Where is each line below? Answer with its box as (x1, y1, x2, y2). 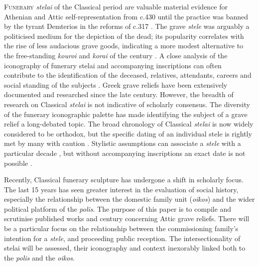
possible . (4, 157, 32, 168)
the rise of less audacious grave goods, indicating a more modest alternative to (4, 40, 244, 51)
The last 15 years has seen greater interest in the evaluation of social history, (4, 184, 239, 194)
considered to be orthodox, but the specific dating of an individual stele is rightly (4, 128, 252, 138)
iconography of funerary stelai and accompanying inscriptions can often (4, 60, 222, 70)
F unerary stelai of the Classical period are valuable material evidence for (4, 1, 228, 11)
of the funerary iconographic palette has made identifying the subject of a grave (4, 109, 248, 119)
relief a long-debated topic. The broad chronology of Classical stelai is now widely (4, 119, 254, 129)
